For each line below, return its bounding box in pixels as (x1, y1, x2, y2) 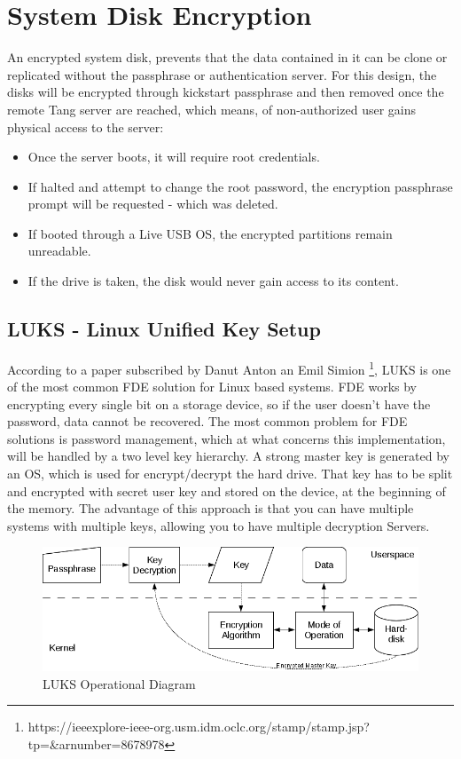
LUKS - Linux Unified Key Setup (7, 315, 321, 343)
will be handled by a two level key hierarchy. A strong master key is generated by (7, 447, 449, 465)
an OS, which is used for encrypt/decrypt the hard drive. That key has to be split (7, 464, 453, 483)
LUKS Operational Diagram (43, 674, 196, 692)
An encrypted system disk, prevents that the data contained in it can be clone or (7, 48, 448, 67)
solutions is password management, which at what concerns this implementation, (7, 429, 446, 447)
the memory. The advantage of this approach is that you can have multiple (7, 499, 414, 518)
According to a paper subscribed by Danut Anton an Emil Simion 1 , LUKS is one (7, 357, 451, 378)
